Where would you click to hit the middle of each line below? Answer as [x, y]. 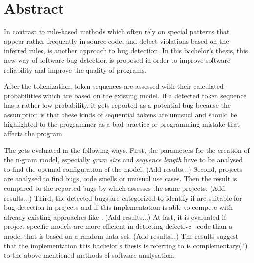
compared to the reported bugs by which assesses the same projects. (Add [115, 188]
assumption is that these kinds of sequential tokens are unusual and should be [121, 114]
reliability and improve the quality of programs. [75, 69]
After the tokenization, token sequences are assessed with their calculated [114, 86]
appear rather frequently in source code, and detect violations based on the [116, 41]
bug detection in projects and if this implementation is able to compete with [118, 207]
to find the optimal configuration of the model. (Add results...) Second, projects [123, 169]
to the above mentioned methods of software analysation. [89, 255]
